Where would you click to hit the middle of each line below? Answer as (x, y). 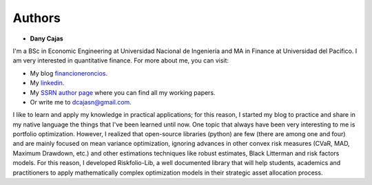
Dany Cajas (46, 39)
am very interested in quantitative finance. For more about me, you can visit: (121, 61)
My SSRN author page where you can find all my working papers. (123, 92)
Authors (37, 18)
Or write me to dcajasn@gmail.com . (81, 102)
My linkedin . (47, 83)
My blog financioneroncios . (69, 73)
